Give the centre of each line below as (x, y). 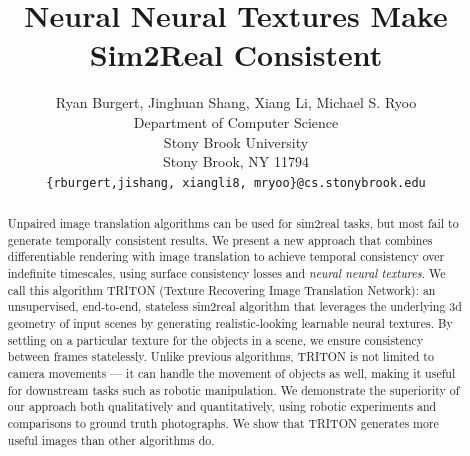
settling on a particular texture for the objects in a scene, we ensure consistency (215, 339)
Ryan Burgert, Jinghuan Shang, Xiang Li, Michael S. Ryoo (236, 102)
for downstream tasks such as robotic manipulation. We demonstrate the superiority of (233, 389)
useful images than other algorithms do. (111, 439)
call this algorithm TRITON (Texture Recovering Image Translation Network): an (221, 289)
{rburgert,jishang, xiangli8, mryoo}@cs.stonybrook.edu (236, 182)
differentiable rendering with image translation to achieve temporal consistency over (226, 256)
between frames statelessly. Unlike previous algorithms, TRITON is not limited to (220, 356)
